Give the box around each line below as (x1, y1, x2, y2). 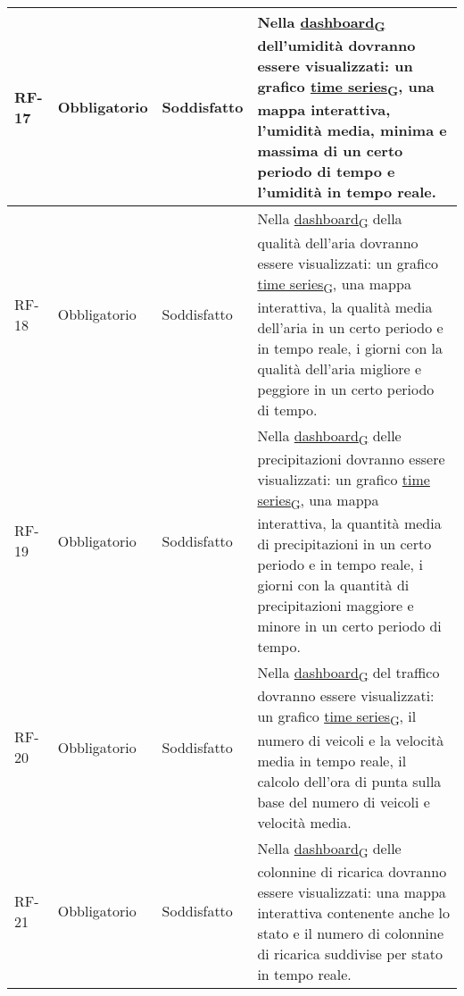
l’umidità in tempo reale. (257, 181, 436, 203)
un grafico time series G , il (257, 706, 417, 730)
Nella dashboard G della (257, 208, 402, 232)
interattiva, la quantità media (257, 513, 442, 534)
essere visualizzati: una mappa (257, 881, 446, 902)
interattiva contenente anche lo (257, 901, 451, 923)
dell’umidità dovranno (257, 35, 416, 56)
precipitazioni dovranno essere (257, 448, 445, 469)
